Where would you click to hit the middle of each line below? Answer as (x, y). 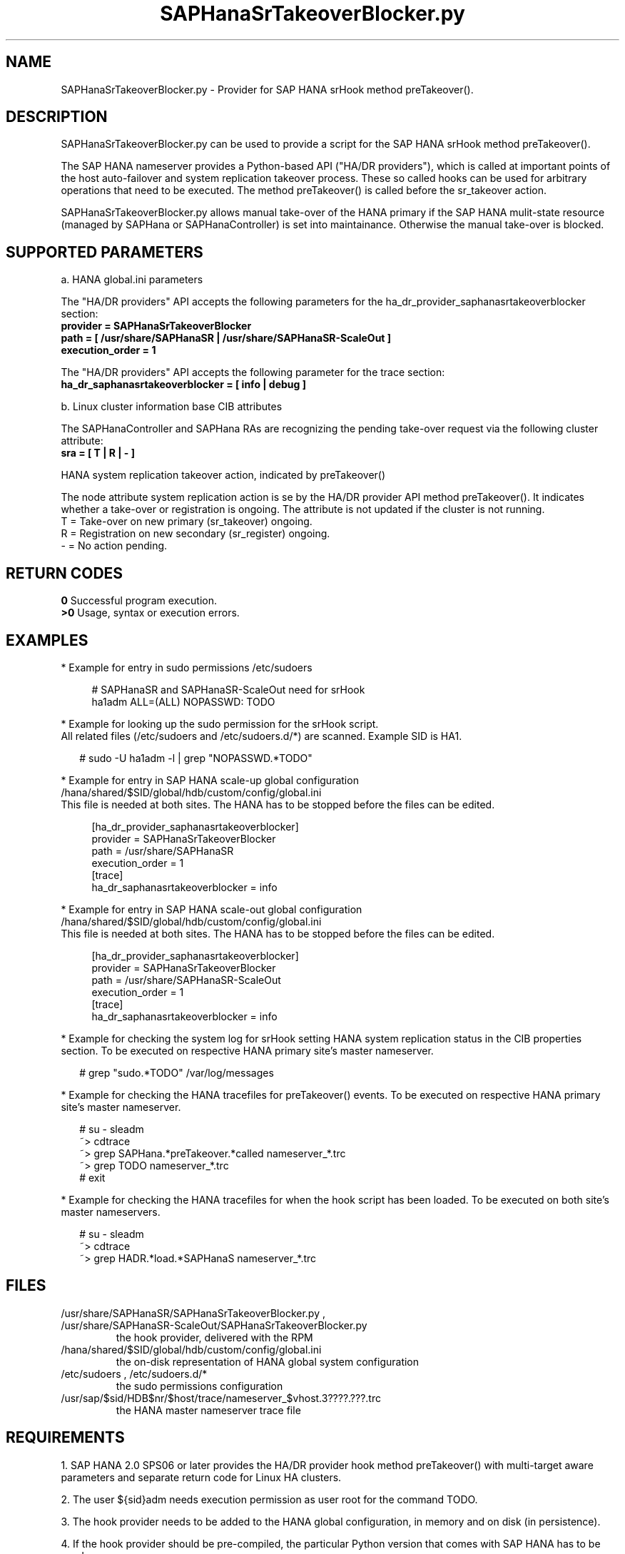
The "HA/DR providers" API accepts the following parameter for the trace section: (253, 372)
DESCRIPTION (57, 117)
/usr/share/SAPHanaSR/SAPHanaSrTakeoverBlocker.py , (193, 1313)
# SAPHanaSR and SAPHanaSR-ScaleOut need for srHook (228, 689)
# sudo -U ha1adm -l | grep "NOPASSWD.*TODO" (196, 758)
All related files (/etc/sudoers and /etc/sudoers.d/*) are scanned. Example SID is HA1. (261, 736)
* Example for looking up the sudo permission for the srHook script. (220, 723)
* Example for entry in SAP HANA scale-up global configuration (210, 780)
